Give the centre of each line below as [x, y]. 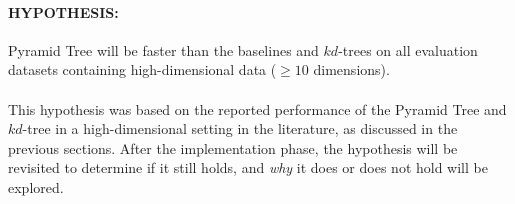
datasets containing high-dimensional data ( [142, 69]
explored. [36, 186]
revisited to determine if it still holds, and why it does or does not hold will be [248, 167]
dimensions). [351, 69]
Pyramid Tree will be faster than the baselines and [163, 49]
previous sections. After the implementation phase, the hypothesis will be [233, 147]
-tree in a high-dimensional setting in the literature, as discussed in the [240, 128]
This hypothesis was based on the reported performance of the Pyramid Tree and [257, 108]
